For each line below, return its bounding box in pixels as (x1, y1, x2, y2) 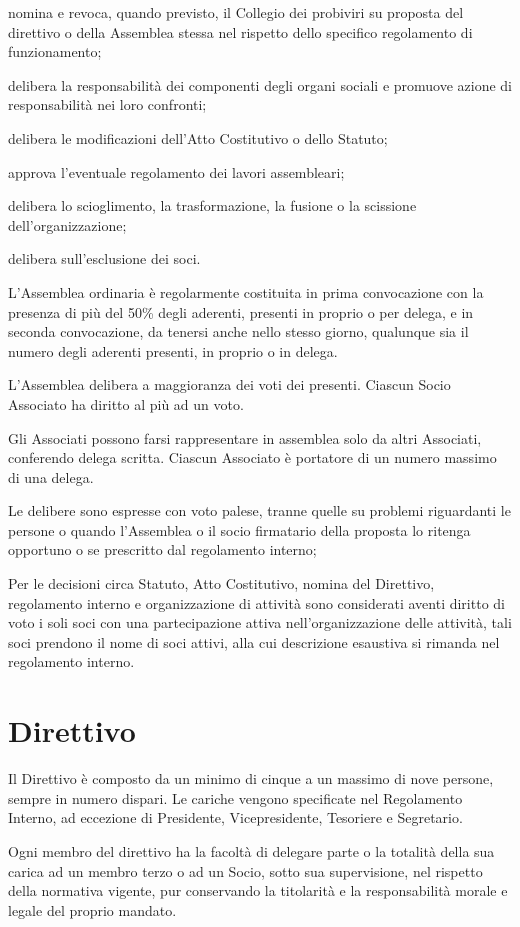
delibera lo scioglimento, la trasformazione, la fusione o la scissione (8, 195, 417, 216)
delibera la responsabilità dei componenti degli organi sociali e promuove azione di (8, 74, 513, 95)
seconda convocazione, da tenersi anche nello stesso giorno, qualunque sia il (8, 321, 469, 342)
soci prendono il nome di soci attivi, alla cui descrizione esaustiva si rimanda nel (8, 631, 500, 652)
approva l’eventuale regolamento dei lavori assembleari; (8, 161, 345, 182)
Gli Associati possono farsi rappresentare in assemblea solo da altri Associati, (8, 427, 482, 448)
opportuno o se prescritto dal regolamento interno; (8, 539, 317, 560)
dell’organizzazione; (8, 214, 127, 235)
